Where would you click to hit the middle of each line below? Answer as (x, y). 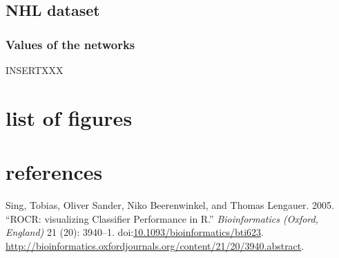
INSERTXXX (35, 70)
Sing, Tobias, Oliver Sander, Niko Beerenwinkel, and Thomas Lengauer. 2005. (170, 205)
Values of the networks (70, 44)
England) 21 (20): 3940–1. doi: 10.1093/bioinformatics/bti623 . (135, 232)
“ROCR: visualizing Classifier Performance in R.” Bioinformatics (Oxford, (162, 218)
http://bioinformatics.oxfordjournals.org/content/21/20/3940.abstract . (155, 245)
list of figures (69, 117)
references (54, 172)
